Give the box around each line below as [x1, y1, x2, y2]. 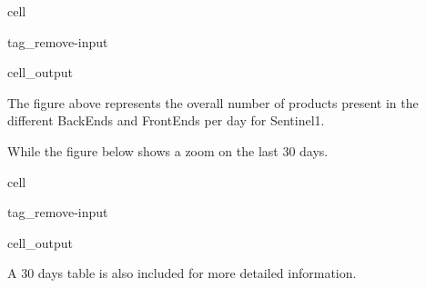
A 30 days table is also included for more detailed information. [7, 263, 357, 283]
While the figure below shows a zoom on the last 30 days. [7, 141, 329, 160]
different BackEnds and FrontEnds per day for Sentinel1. [7, 111, 325, 130]
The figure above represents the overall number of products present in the [7, 93, 419, 112]
